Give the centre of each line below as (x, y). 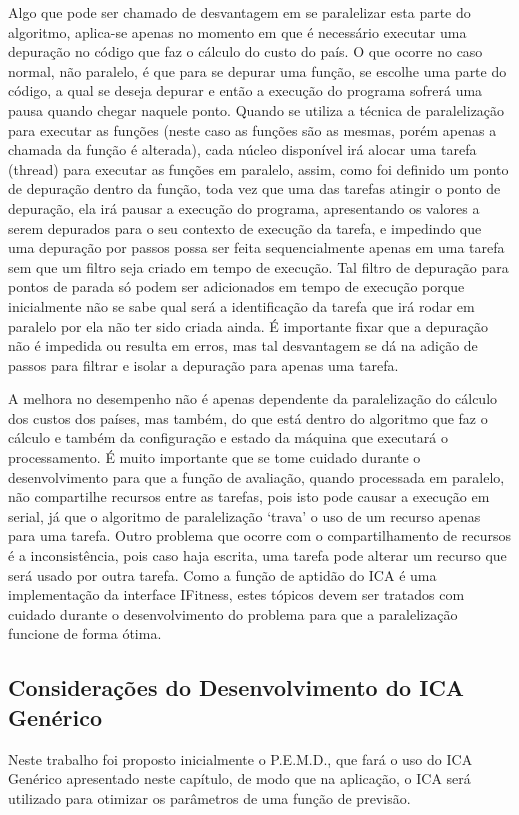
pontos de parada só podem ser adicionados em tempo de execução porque (236, 286)
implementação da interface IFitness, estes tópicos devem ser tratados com (236, 594)
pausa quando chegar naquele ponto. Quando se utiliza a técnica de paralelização (256, 109)
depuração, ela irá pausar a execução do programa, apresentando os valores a (244, 207)
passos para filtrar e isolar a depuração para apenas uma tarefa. (203, 364)
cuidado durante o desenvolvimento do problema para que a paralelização (233, 613)
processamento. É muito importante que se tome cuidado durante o (214, 457)
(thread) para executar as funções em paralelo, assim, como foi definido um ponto (258, 168)
